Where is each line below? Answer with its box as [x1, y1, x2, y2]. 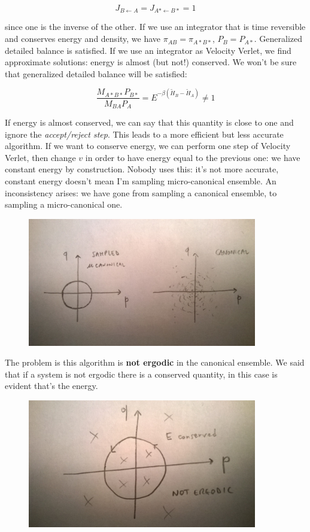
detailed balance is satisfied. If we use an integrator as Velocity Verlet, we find [5, 44, 291, 56]
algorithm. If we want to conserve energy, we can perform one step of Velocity [5, 139, 291, 152]
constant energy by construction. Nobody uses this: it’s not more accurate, [5, 163, 279, 175]
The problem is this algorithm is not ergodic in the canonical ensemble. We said [5, 356, 305, 369]
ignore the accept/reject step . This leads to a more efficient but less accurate [5, 127, 284, 140]
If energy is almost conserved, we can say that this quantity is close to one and [5, 115, 294, 128]
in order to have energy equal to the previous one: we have [85, 151, 300, 163]
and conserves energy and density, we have [5, 32, 161, 45]
